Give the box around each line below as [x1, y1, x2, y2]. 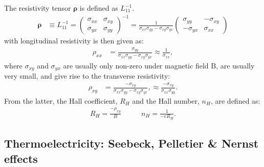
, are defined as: [210, 95, 260, 106]
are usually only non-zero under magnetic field [63, 60, 209, 70]
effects [4, 150, 38, 166]
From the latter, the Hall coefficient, [4, 95, 118, 106]
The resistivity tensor [4, 3, 71, 13]
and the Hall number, [132, 95, 200, 106]
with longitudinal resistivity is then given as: [4, 35, 144, 46]
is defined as [79, 3, 118, 13]
